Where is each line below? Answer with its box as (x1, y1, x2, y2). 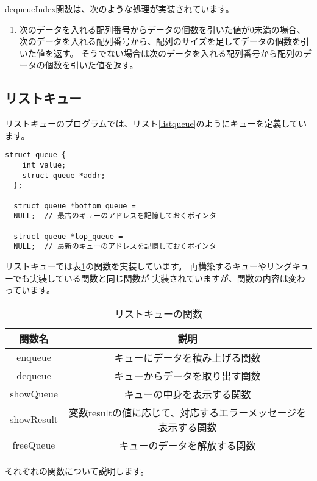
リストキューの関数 (114, 306, 202, 321)
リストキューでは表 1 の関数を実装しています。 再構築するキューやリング (5, 259, 293, 272)
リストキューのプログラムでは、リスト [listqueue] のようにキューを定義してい (5, 117, 307, 130)
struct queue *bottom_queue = (13, 201, 136, 210)
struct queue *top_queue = (13, 232, 123, 241)
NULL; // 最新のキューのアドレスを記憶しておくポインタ (13, 242, 216, 251)
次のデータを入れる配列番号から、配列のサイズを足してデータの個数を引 (19, 35, 309, 48)
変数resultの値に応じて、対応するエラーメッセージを (68, 405, 307, 419)
